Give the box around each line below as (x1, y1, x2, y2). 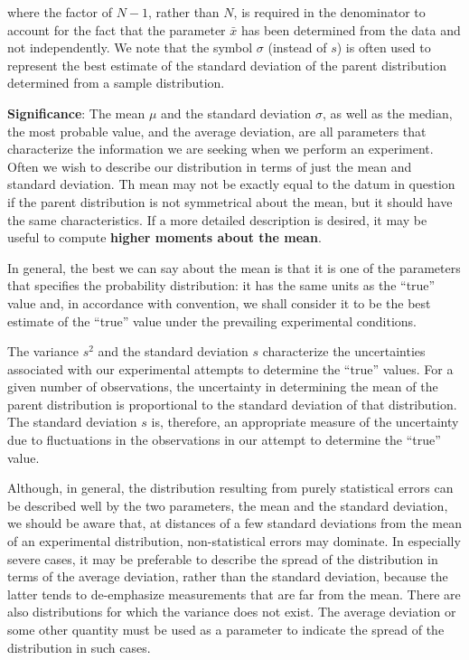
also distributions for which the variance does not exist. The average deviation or (7, 602, 456, 621)
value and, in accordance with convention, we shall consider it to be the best (7, 293, 431, 312)
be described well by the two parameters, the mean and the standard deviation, (7, 495, 448, 514)
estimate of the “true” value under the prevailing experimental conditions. (7, 311, 417, 330)
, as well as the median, (322, 103, 453, 122)
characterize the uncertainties (262, 342, 426, 361)
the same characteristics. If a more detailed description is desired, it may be (7, 210, 427, 229)
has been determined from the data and (240, 20, 461, 39)
